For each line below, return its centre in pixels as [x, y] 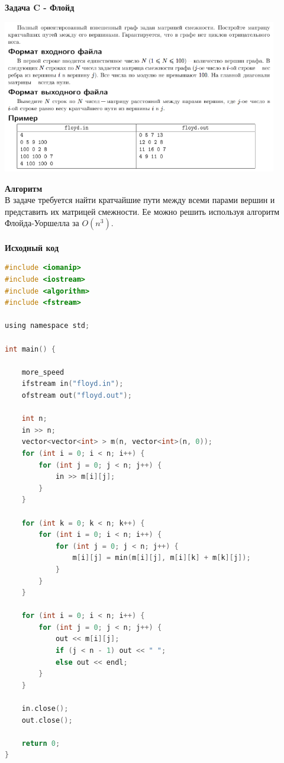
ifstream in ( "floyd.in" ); [72, 384]
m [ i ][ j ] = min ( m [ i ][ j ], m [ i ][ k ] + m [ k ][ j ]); [162, 558]
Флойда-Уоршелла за [42, 223]
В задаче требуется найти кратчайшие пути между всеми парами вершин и [140, 200]
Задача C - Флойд [40, 7]
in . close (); [45, 709]
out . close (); [47, 720]
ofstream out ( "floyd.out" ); [77, 396]
